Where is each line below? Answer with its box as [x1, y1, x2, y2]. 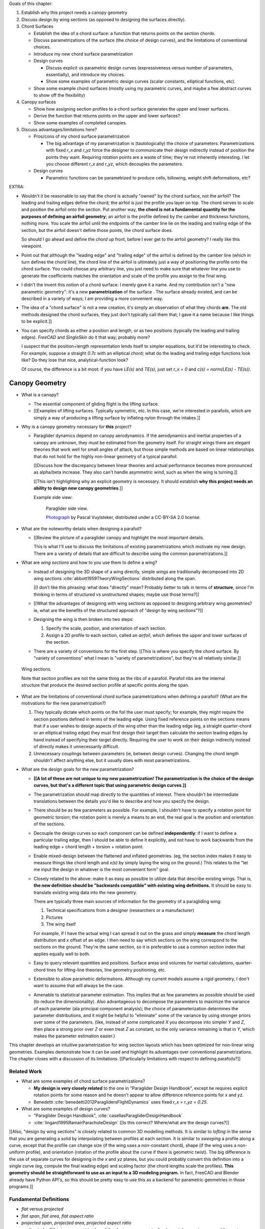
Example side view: [33, 494, 73, 500]
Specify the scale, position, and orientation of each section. [46, 625, 166, 631]
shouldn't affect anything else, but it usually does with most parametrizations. [33, 758, 191, 763]
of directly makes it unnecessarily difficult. [33, 744, 120, 750]
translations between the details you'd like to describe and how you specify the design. [33, 798, 211, 804]
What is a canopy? [21, 392, 59, 398]
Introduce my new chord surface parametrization [33, 51, 133, 57]
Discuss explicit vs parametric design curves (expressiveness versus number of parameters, [46, 64, 233, 71]
